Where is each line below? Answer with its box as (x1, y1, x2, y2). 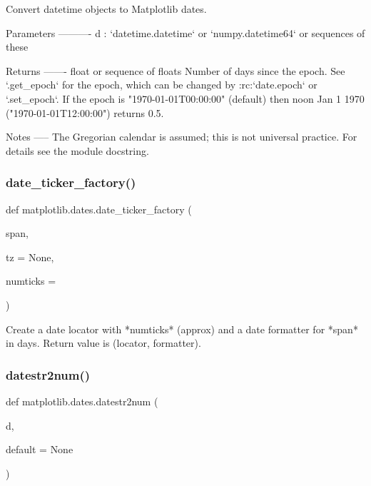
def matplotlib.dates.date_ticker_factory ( (6, 201, 192, 216)
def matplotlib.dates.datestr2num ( (6, 393, 158, 408)
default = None (6, 442, 73, 457)
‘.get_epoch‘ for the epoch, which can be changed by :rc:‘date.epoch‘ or (6, 77, 317, 92)
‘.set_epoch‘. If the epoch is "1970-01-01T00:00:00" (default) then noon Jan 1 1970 (6, 91, 365, 106)
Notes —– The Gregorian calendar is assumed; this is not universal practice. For (6, 129, 357, 144)
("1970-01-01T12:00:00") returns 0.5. (6, 105, 164, 120)
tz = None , (6, 249, 54, 264)
